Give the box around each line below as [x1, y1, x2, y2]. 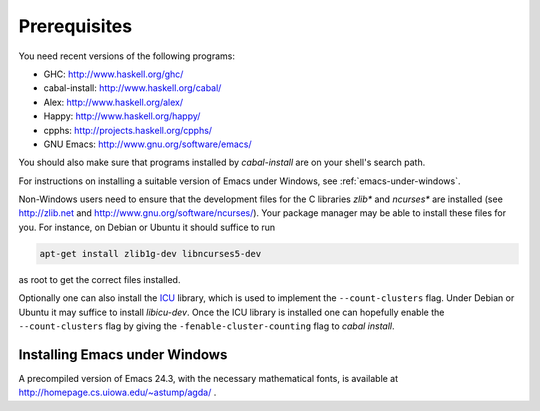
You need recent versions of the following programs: [18, 50, 235, 62]
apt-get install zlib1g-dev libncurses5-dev [39, 248, 262, 259]
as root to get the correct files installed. [18, 273, 181, 285]
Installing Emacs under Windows [18, 346, 228, 363]
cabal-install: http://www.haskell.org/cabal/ [43, 82, 222, 94]
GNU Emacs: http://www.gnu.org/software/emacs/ [43, 138, 252, 150]
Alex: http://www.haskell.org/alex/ [43, 96, 184, 108]
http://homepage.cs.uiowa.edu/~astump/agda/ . [18, 386, 217, 399]
